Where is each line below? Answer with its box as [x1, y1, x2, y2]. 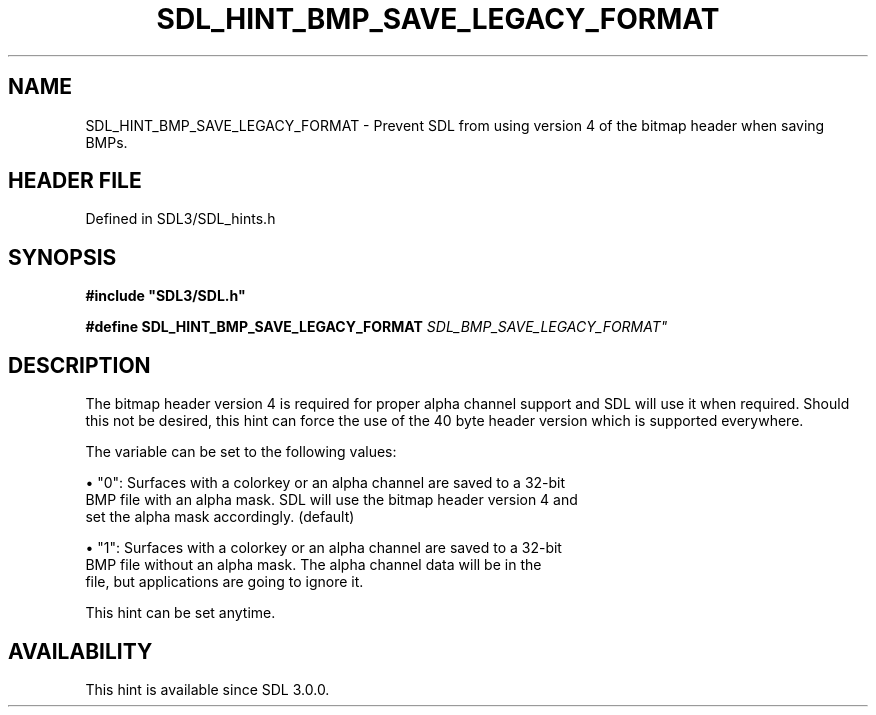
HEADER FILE [8, 168, 142, 194]
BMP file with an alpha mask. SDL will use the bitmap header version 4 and [85, 491, 578, 509]
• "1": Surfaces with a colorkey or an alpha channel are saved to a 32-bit [85, 539, 562, 557]
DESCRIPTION [8, 352, 151, 378]
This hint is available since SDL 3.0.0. [85, 680, 330, 698]
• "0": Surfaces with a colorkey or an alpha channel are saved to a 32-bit [85, 474, 566, 492]
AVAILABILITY [8, 638, 153, 664]
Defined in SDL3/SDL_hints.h [85, 210, 276, 228]
